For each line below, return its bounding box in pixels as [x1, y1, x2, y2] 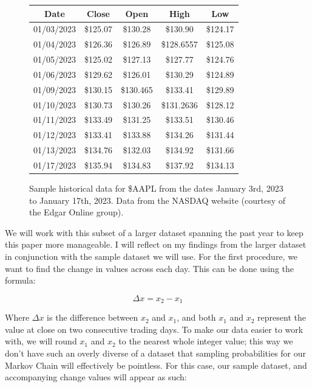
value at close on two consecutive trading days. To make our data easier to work [5, 322, 304, 335]
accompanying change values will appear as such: [5, 371, 187, 383]
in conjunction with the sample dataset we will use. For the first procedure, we [5, 250, 298, 262]
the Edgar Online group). [29, 206, 124, 218]
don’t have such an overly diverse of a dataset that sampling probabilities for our [5, 347, 307, 360]
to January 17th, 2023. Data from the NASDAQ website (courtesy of [29, 193, 286, 206]
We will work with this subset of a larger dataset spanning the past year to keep [5, 226, 304, 239]
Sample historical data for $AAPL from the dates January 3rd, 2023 [29, 182, 283, 195]
